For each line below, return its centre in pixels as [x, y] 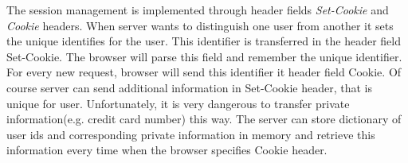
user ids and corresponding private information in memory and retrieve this [191, 134]
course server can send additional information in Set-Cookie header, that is [190, 87]
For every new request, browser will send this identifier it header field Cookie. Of [204, 72]
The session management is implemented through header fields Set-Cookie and [198, 10]
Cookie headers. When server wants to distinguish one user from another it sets [200, 25]
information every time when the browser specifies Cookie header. [167, 150]
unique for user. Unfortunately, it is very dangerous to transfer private [178, 103]
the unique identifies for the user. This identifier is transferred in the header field [204, 41]
